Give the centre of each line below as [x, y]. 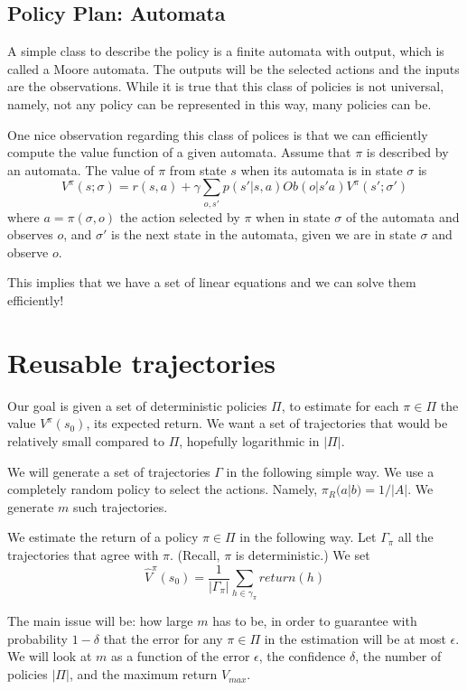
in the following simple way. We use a [330, 471]
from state [198, 169]
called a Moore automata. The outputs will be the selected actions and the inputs [233, 68]
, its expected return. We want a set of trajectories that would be [267, 423]
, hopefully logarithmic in [249, 440]
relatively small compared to [86, 440]
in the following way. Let [308, 537]
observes [30, 234]
